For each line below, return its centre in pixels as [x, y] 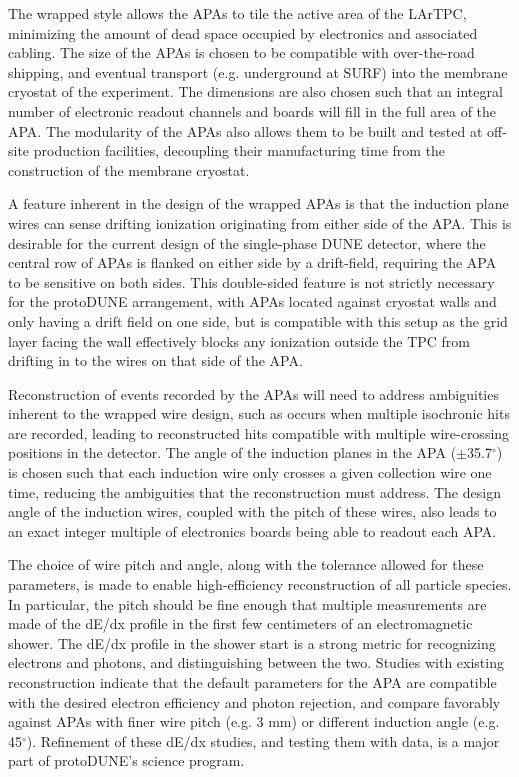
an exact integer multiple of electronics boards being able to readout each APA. [252, 530]
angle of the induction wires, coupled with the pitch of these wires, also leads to [252, 511]
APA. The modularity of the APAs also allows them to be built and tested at [245, 130]
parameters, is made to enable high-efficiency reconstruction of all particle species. [260, 584]
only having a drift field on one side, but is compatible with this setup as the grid [258, 320]
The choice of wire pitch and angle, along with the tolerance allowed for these [246, 564]
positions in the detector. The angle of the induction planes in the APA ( [232, 452]
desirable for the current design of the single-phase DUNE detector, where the [247, 242]
